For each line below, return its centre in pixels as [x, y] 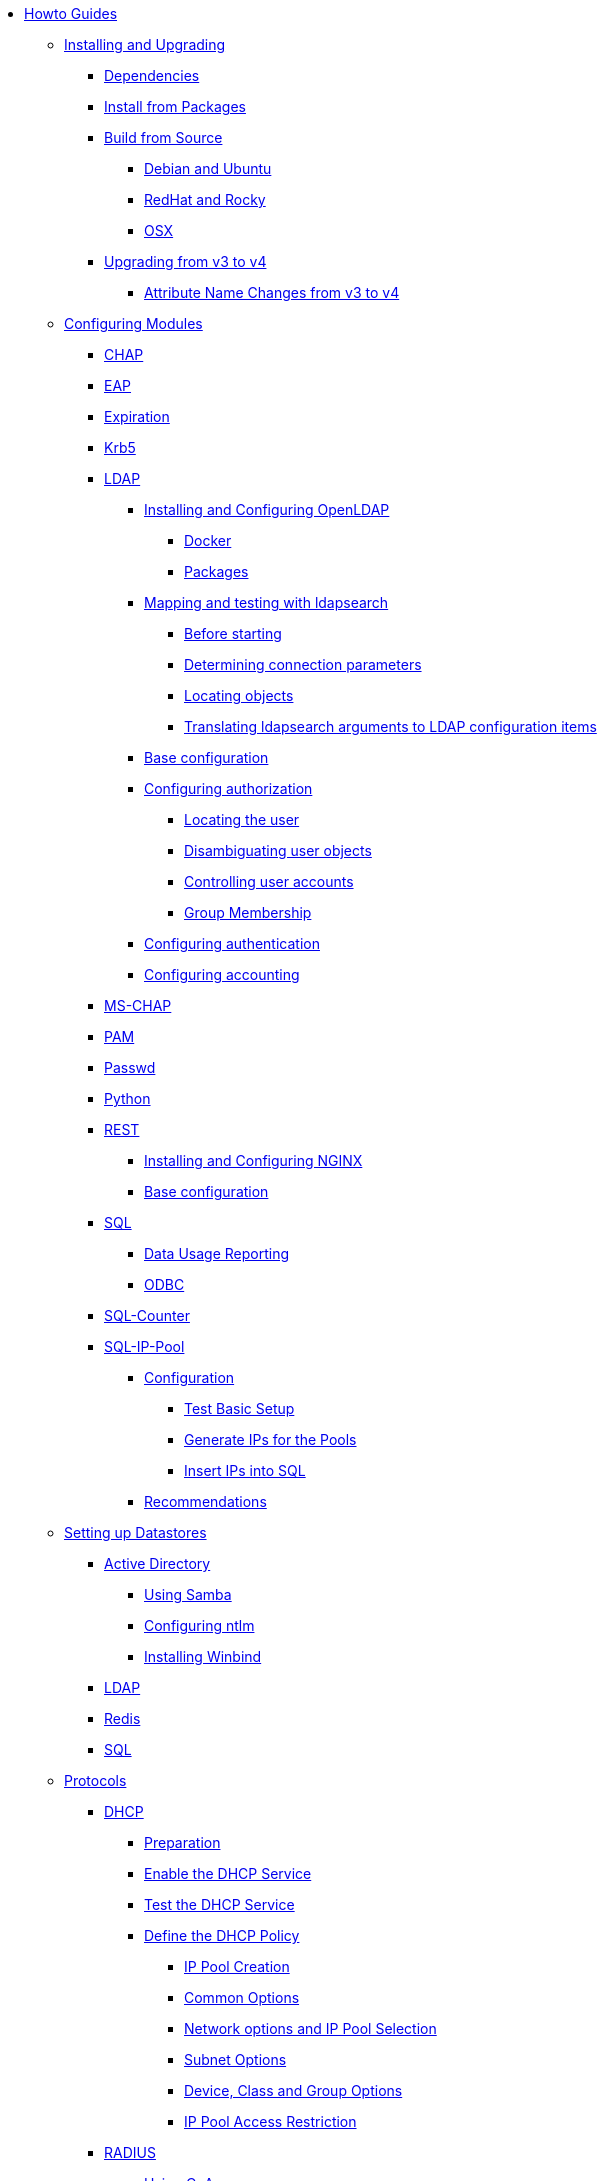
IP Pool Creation [237, 1966]
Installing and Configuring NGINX [253, 1160]
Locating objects [239, 695]
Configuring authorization [228, 788]
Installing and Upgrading [145, 44]
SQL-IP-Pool [144, 1346]
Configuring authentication [232, 943]
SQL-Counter [147, 1315]
